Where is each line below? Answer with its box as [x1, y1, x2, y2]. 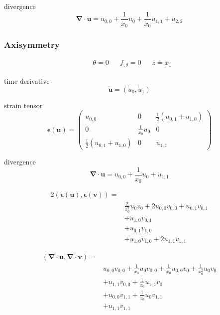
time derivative [4, 75, 50, 86]
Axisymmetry [4, 38, 60, 51]
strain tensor [4, 100, 43, 110]
